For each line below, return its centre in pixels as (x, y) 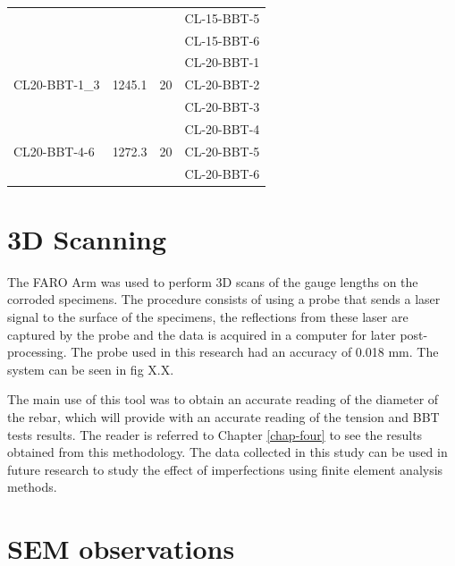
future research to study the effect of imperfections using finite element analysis (225, 469)
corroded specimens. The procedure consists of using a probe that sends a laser (224, 299)
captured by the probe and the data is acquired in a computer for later (202, 334)
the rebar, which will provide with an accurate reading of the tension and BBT (223, 417)
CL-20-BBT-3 (222, 107)
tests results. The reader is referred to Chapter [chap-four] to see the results (215, 434)
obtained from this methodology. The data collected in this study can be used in (227, 452)
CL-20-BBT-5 (222, 151)
